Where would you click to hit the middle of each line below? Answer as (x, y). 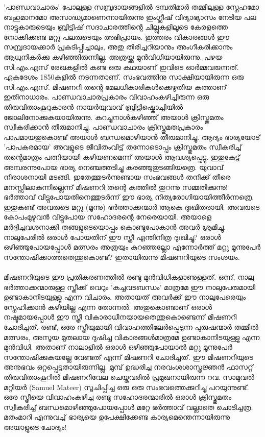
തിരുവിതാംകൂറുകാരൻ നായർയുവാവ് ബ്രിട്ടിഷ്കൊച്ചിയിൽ (93, 106)
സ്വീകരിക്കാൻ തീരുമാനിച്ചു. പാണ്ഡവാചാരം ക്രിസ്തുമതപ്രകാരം (103, 127)
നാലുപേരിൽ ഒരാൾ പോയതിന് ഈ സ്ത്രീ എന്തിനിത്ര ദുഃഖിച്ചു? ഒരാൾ (112, 237)
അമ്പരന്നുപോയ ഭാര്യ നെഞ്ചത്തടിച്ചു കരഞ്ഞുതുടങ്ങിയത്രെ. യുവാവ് (114, 167)
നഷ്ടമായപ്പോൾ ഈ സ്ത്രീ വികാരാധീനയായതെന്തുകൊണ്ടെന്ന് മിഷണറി (120, 317)
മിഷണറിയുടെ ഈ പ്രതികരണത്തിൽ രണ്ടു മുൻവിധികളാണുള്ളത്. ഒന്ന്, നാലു (129, 277)
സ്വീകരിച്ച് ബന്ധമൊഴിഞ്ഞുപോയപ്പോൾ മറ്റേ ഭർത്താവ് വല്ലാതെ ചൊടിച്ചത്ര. (128, 407)
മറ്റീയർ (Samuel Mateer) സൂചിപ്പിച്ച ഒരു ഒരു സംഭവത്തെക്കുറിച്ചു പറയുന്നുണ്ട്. (126, 387)
